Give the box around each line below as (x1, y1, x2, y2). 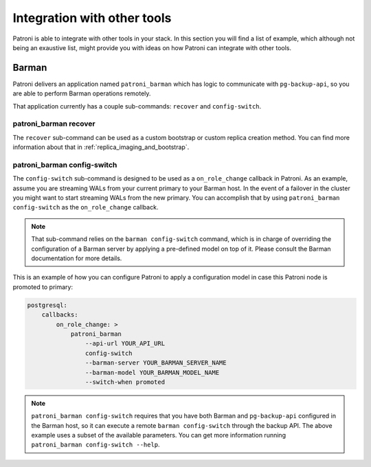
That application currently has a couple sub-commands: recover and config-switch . (12, 102, 262, 110)
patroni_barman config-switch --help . (31, 440, 161, 449)
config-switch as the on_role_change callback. (12, 203, 159, 212)
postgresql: (27, 301, 68, 309)
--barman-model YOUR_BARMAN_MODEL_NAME (85, 368, 220, 376)
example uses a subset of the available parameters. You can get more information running (31, 431, 286, 440)
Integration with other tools (12, 10, 172, 25)
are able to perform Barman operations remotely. (12, 89, 151, 98)
